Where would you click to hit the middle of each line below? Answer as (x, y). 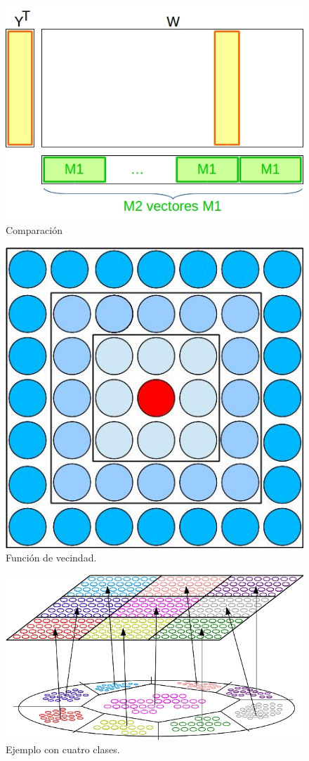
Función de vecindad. (51, 558)
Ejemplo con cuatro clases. (63, 749)
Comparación (34, 230)
